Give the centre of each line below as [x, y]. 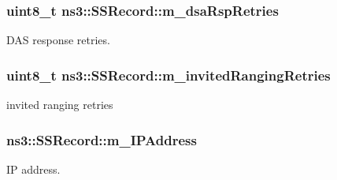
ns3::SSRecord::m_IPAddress [102, 139]
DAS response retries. [58, 40]
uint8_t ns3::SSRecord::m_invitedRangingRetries [168, 75]
